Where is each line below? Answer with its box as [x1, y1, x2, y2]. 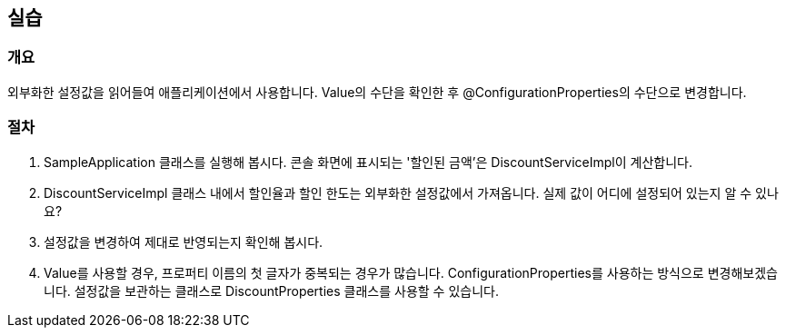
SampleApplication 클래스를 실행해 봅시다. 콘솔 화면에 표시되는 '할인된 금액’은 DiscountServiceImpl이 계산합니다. [44, 153, 692, 170]
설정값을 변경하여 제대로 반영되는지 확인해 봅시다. [44, 233, 323, 250]
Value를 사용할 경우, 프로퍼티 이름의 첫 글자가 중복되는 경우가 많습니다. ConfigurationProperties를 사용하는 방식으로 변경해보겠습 [44, 264, 778, 281]
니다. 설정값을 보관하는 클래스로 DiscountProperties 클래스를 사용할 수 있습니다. [44, 282, 499, 299]
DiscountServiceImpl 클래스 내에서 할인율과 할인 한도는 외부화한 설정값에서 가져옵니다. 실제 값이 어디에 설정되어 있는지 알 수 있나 [44, 184, 779, 201]
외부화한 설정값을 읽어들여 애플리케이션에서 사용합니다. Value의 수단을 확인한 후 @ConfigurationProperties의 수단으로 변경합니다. [7, 84, 747, 100]
